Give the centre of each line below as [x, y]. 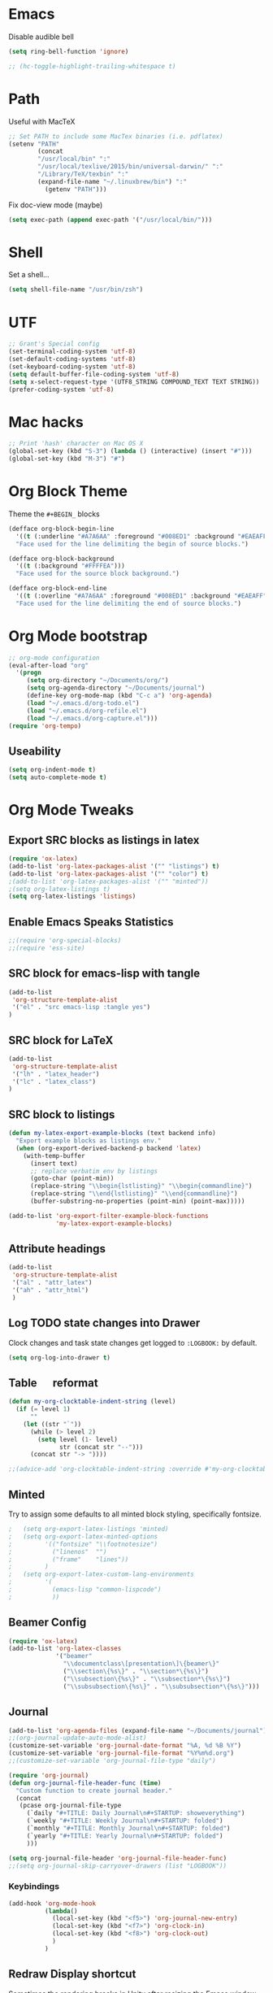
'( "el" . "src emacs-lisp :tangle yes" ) [81, 1007]
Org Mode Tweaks [71, 810]
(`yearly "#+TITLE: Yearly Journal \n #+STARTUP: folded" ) [125, 1836]
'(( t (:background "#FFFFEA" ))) [71, 566]
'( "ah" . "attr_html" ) [50, 1290]
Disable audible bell [41, 37]
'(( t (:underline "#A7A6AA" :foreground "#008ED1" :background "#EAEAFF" [143, 536]
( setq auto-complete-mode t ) [58, 777]
